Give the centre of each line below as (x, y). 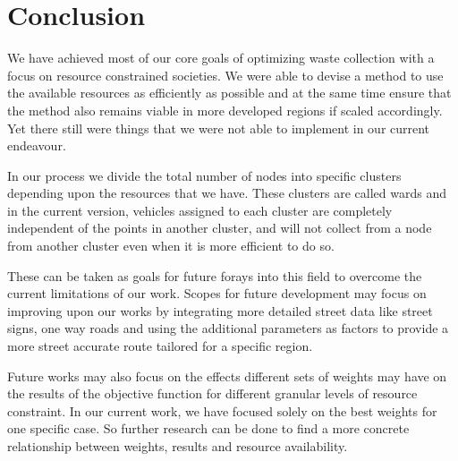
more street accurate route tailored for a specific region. (160, 346)
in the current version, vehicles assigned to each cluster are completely (200, 210)
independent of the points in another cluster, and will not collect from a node (220, 228)
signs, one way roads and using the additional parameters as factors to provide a (228, 328)
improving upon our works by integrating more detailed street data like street (220, 310)
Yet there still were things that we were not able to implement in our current (219, 128)
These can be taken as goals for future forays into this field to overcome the (215, 275)
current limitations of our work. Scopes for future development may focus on (217, 293)
